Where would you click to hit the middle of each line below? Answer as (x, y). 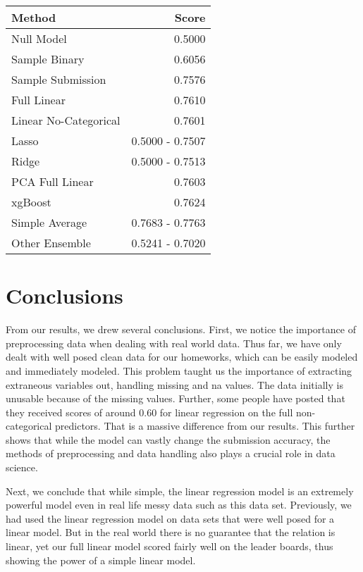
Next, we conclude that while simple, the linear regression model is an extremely (180, 491)
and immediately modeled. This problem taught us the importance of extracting (179, 370)
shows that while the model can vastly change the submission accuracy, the (168, 439)
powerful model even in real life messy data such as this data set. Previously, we (179, 505)
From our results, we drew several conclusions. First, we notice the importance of (181, 329)
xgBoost (31, 202)
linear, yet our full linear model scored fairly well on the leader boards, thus (170, 546)
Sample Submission (59, 79)
